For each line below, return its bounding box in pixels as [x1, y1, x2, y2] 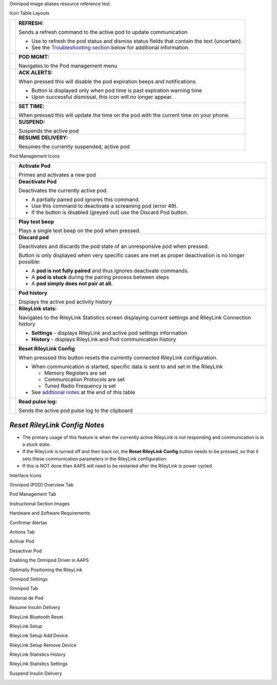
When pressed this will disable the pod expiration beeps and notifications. [18, 77, 197, 85]
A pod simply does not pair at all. [31, 280, 113, 287]
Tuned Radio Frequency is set [44, 382, 116, 389]
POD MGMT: [18, 53, 50, 60]
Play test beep [18, 218, 54, 225]
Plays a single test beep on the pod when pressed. [18, 227, 141, 234]
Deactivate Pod [18, 178, 57, 185]
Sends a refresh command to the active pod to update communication [18, 28, 188, 35]
